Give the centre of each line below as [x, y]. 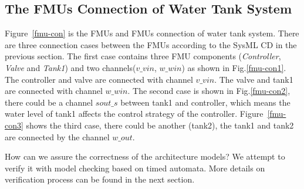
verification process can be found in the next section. [100, 179]
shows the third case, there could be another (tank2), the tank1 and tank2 [160, 125]
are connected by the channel [57, 136]
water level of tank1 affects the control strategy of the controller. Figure [134, 114]
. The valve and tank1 [254, 79]
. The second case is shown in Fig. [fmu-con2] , [209, 91]
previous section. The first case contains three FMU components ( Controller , [143, 56]
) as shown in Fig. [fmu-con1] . [234, 67]
